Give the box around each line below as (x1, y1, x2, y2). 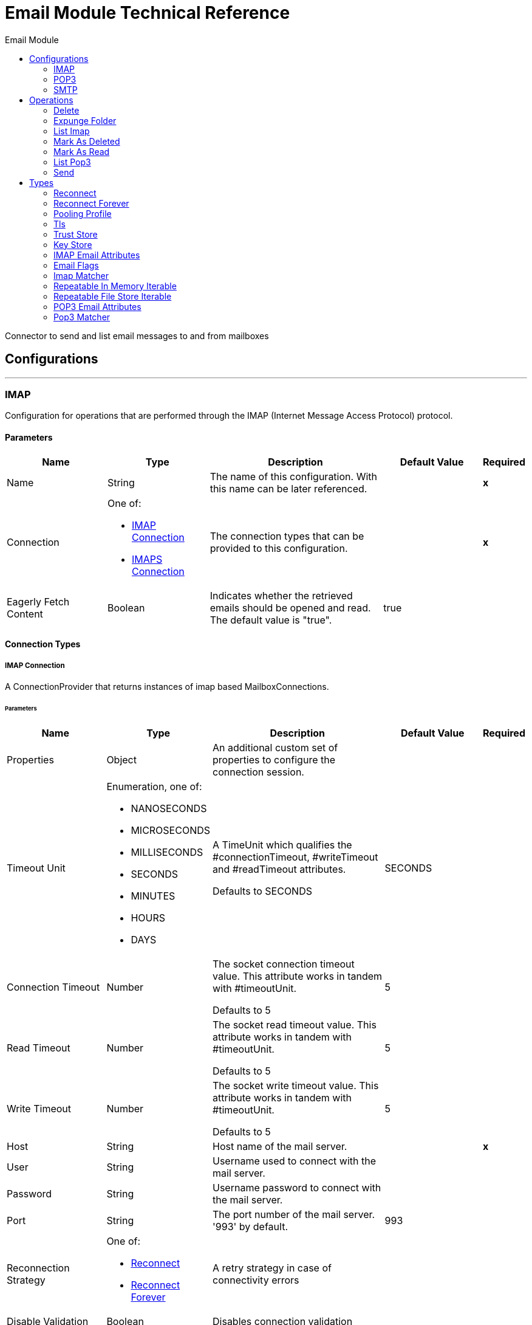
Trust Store (53, 229, 98, 239)
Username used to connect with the (213, 1154, 376, 1167)
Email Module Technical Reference (5, 2, 290, 23)
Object (106, 753, 137, 766)
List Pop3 (53, 156, 91, 167)
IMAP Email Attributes (53, 249, 140, 260)
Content (7, 607, 43, 620)
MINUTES (131, 889, 176, 902)
